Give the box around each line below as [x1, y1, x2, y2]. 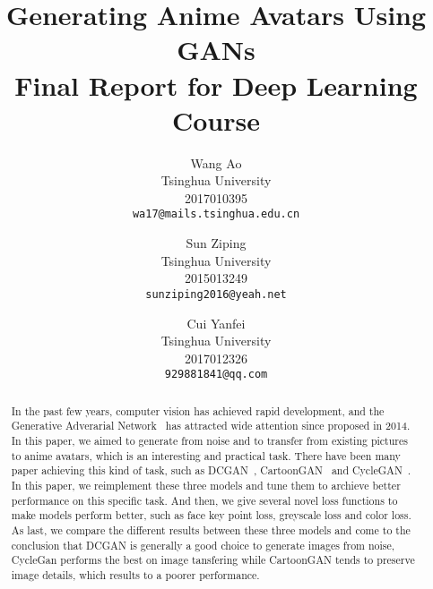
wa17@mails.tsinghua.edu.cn [132, 208, 300, 221]
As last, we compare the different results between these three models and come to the [11, 523, 411, 538]
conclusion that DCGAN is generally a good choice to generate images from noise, [11, 537, 395, 552]
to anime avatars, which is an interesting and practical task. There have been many [11, 448, 401, 463]
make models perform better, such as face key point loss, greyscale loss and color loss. [11, 508, 411, 523]
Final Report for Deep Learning [14, 66, 418, 103]
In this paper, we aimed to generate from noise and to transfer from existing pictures [11, 433, 408, 448]
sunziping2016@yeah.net [145, 287, 287, 301]
